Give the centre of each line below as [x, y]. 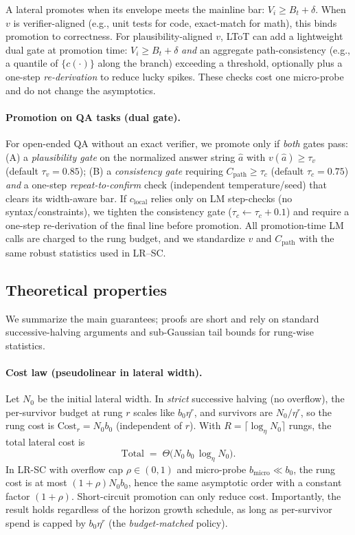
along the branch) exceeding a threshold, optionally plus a [220, 63]
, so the [316, 412]
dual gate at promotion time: [67, 49]
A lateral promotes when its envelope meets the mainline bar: [135, 9]
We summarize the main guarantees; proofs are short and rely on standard [162, 318]
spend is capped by [46, 522]
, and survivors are [233, 412]
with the [317, 238]
